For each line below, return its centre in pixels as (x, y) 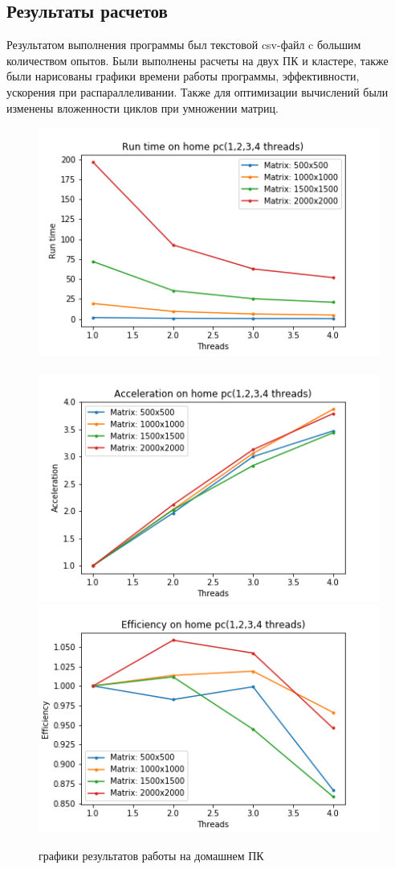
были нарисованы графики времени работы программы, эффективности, (183, 76)
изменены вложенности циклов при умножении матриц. (143, 107)
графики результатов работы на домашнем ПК (151, 855)
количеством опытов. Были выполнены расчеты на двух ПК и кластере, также (197, 60)
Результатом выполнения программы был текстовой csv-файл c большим (184, 45)
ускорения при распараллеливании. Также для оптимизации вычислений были (197, 91)
